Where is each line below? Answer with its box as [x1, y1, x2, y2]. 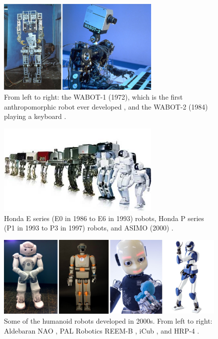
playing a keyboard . [4, 111, 66, 121]
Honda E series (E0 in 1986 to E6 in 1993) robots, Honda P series [4, 213, 204, 223]
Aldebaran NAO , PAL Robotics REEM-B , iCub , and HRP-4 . [4, 325, 199, 336]
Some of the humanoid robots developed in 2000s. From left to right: [4, 316, 213, 326]
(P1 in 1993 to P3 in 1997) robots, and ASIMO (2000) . [4, 223, 173, 233]
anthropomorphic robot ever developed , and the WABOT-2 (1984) [4, 101, 208, 112]
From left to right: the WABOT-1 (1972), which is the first [4, 91, 183, 102]
